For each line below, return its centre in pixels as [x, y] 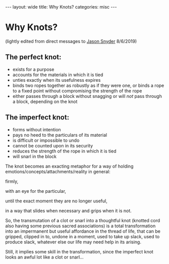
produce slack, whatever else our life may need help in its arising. [73, 242]
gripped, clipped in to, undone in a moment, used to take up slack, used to [82, 236]
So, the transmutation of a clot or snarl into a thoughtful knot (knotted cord [83, 220]
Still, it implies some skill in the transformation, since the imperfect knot [79, 251]
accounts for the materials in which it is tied [58, 75]
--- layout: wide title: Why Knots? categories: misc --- [61, 7]
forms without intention [37, 129]
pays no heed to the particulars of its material [60, 135]
